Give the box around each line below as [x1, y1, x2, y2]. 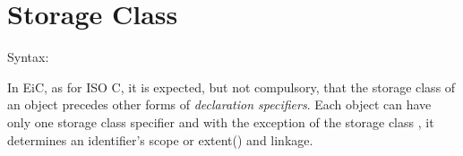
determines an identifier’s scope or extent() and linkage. [7, 130, 313, 149]
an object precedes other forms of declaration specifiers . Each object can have [7, 95, 432, 114]
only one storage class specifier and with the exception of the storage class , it [7, 112, 434, 131]
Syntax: [7, 48, 49, 66]
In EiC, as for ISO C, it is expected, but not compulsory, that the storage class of [7, 77, 456, 96]
